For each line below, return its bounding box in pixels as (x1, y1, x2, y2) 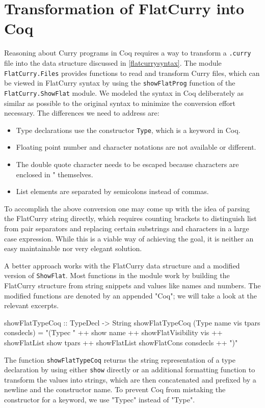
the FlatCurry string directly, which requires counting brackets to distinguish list (4, 213, 257, 224)
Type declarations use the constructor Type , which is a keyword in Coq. (16, 124, 241, 135)
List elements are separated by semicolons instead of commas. (16, 186, 209, 197)
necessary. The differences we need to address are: (4, 107, 160, 118)
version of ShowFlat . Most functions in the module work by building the (4, 270, 230, 281)
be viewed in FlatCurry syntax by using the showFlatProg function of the (4, 77, 235, 88)
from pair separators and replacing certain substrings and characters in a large (4, 223, 249, 233)
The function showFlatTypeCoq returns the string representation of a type (4, 354, 235, 365)
